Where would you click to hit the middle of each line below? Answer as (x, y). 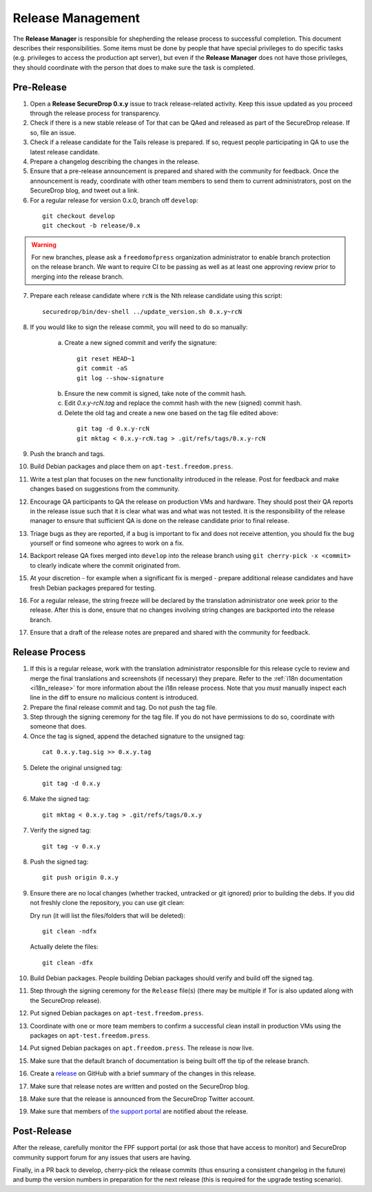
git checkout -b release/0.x (91, 226)
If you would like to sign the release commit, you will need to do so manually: (139, 327)
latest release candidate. (65, 152)
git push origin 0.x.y (81, 877)
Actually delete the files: (64, 947)
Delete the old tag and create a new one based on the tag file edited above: (172, 413)
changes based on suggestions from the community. (105, 489)
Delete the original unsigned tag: (76, 767)
